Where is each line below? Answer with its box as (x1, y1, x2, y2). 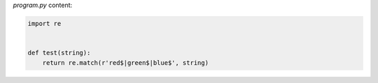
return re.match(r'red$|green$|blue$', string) (42, 59, 209, 66)
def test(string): (27, 49, 91, 57)
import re (27, 20, 62, 27)
